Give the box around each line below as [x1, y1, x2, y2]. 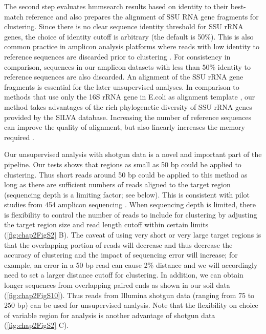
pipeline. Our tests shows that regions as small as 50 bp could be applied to [4, 159, 241, 169]
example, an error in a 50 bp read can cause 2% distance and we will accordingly [4, 259, 258, 270]
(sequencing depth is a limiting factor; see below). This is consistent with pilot [4, 189, 250, 200]
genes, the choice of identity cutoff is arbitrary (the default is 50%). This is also [4, 31, 254, 42]
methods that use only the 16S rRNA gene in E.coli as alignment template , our [4, 91, 255, 102]
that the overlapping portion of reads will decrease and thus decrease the [4, 239, 233, 250]
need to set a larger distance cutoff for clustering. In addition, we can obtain [4, 269, 243, 280]
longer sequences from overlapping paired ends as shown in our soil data [4, 280, 230, 290]
